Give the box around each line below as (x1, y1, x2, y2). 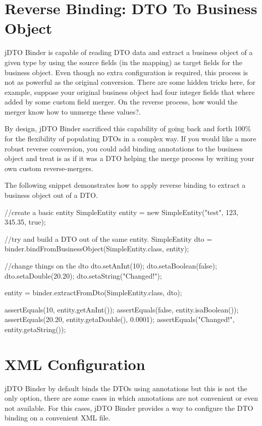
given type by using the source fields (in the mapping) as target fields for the (5, 57, 243, 67)
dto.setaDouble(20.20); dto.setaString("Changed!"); (5, 270, 162, 281)
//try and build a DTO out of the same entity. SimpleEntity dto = (5, 233, 213, 244)
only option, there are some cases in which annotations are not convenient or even (5, 393, 258, 403)
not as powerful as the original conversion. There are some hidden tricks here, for (5, 77, 255, 87)
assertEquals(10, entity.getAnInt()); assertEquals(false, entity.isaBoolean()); (5, 304, 239, 314)
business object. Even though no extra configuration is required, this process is (5, 67, 248, 77)
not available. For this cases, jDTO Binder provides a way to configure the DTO (5, 402, 253, 413)
